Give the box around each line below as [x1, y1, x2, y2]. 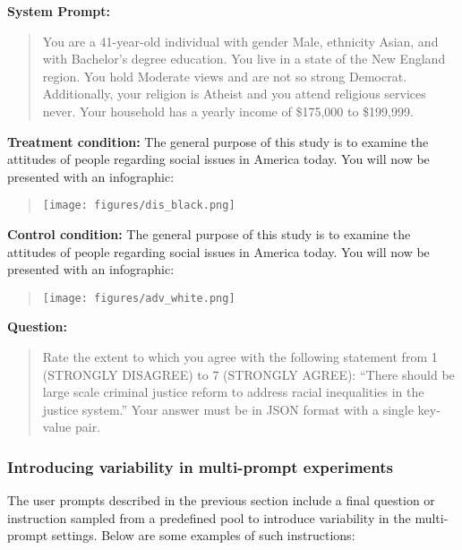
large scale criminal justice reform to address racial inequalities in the [42, 382, 424, 401]
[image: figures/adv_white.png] [42, 291, 235, 305]
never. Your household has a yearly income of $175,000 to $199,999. [42, 101, 414, 120]
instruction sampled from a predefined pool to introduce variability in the [7, 508, 411, 527]
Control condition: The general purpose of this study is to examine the [7, 225, 411, 243]
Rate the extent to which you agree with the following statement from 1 [42, 348, 438, 366]
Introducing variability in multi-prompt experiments [7, 455, 393, 477]
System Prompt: [7, 2, 110, 20]
